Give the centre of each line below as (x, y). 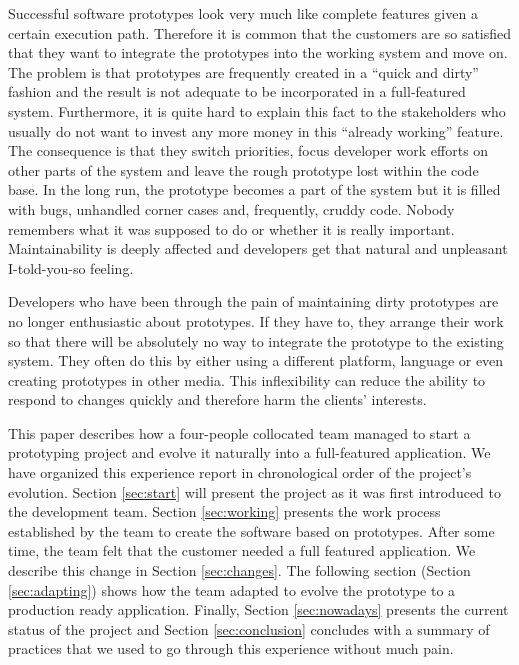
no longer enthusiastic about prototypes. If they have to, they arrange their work (256, 320)
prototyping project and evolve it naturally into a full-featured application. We (249, 452)
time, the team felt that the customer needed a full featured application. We (242, 550)
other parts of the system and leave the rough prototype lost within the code (243, 169)
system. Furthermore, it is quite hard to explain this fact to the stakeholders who (257, 110)
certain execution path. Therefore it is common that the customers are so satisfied (260, 32)
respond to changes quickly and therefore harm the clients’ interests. (217, 399)
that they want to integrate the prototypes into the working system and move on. (258, 52)
